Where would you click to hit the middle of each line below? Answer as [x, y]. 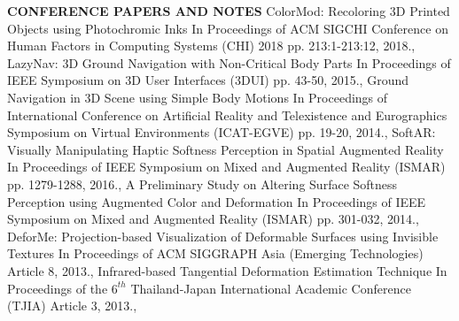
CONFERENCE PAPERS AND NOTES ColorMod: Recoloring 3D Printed [229, 11]
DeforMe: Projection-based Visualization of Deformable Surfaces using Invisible [223, 236]
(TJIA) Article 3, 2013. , [72, 306]
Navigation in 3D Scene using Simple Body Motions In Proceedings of [198, 97]
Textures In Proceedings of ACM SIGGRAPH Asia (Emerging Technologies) [215, 253]
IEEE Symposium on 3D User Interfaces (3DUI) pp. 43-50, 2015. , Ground [208, 80]
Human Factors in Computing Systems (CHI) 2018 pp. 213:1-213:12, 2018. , [211, 46]
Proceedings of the [58, 288]
